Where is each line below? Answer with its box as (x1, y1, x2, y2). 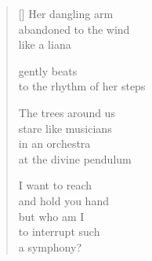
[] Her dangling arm (18, 6, 114, 21)
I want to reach (18, 177, 92, 193)
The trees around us (18, 104, 115, 120)
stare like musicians (18, 119, 112, 136)
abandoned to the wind (18, 20, 130, 37)
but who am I (18, 208, 85, 224)
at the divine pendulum (18, 150, 132, 167)
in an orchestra (18, 135, 91, 152)
